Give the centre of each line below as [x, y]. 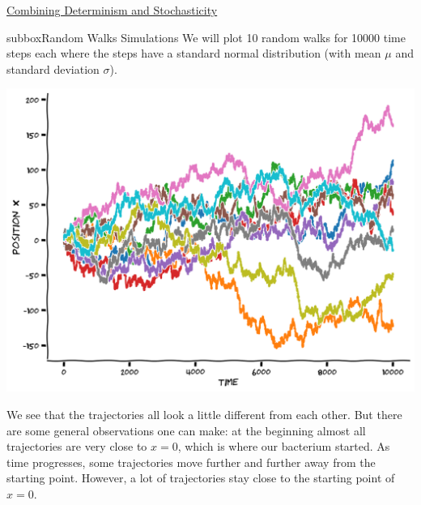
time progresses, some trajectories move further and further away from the [191, 462]
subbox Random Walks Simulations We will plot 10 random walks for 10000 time [206, 37]
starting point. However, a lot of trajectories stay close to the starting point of [201, 478]
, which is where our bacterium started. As [284, 446]
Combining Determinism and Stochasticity [112, 10]
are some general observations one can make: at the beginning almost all [186, 430]
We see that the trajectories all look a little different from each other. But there [204, 415]
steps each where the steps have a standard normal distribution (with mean [194, 53]
